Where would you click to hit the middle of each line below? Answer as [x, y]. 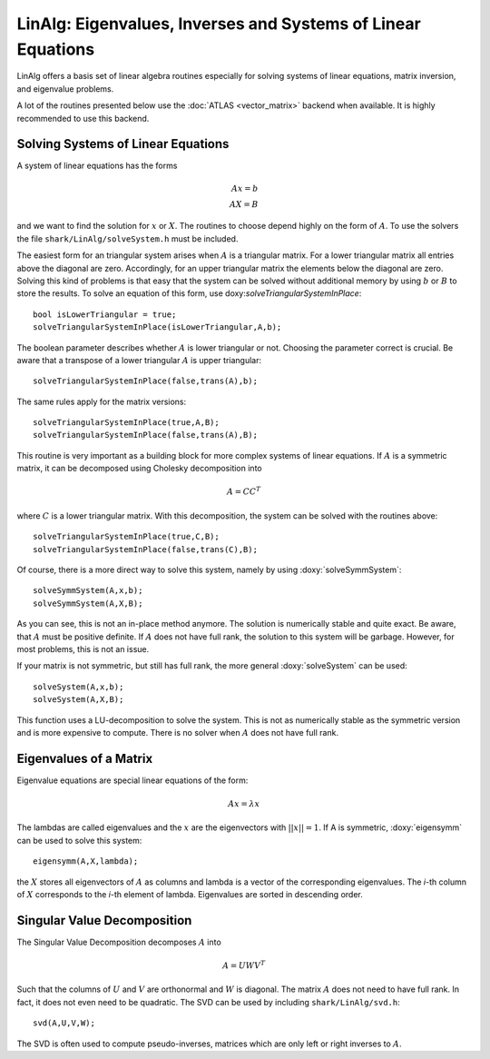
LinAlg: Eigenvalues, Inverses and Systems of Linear [219, 24]
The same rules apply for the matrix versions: [102, 401]
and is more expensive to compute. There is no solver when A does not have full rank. [178, 732]
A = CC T [244, 491]
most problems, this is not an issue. [83, 648]
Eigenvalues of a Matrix [85, 758]
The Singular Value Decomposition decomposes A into [119, 942]
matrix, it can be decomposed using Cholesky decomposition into [139, 469]
